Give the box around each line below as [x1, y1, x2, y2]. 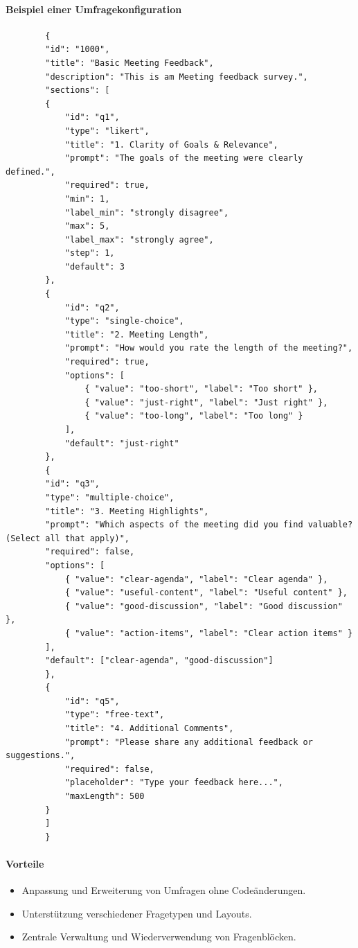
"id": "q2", [64, 302, 120, 313]
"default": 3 [64, 261, 125, 272]
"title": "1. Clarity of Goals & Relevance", [64, 139, 278, 150]
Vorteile [6, 857, 44, 871]
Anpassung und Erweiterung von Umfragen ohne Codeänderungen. [21, 883, 306, 897]
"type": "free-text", [64, 710, 165, 720]
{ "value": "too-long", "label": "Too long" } [84, 411, 303, 421]
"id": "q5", [64, 696, 120, 706]
